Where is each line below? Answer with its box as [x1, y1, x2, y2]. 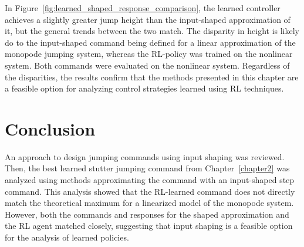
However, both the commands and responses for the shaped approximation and [5, 208, 289, 220]
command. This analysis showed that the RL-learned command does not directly [5, 185, 295, 197]
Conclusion [5, 116, 96, 140]
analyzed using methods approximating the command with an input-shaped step [5, 174, 295, 186]
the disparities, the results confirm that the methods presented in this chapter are [5, 70, 299, 83]
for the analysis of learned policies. [5, 231, 129, 243]
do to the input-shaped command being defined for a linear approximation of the [5, 36, 296, 48]
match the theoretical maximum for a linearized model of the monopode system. [5, 197, 294, 209]
